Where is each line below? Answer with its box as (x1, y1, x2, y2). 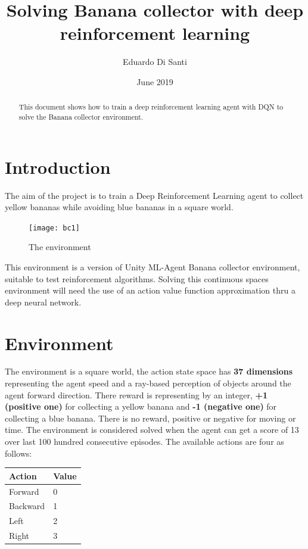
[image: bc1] (29, 223, 80, 232)
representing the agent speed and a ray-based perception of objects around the (5, 377, 291, 389)
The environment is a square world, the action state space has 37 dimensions (5, 365, 293, 378)
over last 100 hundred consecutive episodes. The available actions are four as (5, 435, 284, 448)
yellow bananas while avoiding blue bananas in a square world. (5, 201, 234, 213)
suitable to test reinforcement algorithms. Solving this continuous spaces (5, 272, 269, 285)
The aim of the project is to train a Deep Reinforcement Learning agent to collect (5, 189, 304, 201)
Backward (9, 500, 45, 512)
